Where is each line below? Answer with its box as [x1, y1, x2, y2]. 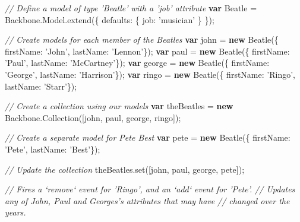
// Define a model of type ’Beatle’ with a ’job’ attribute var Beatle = [5, 2, 257, 14]
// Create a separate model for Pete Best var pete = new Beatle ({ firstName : [5, 131, 290, 144]
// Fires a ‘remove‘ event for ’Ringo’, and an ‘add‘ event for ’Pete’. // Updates [5, 183, 295, 195]
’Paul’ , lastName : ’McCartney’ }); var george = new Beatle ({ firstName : [5, 56, 270, 69]
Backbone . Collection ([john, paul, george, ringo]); [5, 111, 181, 123]
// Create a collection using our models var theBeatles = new [5, 100, 233, 112]
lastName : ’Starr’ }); [5, 80, 77, 92]
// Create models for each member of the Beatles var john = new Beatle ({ [5, 33, 279, 46]
